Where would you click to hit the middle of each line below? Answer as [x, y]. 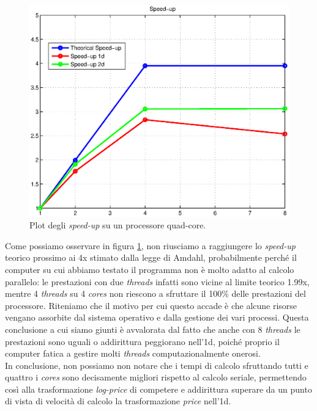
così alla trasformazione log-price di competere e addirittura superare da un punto [158, 389]
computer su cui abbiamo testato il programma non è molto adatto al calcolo [150, 269]
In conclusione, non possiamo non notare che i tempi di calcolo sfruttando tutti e [157, 365]
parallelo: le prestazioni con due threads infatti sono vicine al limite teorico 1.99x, [157, 281]
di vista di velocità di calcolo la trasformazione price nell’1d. [118, 401]
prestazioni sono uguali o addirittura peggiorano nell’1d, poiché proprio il [142, 341]
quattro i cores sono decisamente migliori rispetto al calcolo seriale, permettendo [156, 377]
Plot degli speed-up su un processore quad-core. [118, 225]
